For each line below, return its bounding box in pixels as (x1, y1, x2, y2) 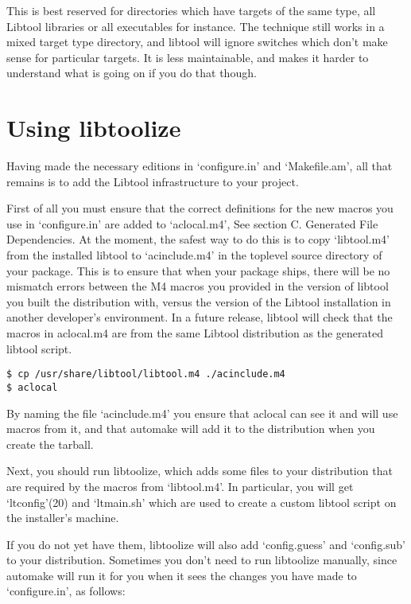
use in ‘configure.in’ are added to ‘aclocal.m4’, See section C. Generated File (6, 215, 378, 232)
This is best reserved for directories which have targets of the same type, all (6, 2, 376, 18)
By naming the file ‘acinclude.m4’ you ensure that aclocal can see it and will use (6, 404, 398, 421)
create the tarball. (6, 435, 94, 452)
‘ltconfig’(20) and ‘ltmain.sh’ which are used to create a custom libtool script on (6, 493, 397, 510)
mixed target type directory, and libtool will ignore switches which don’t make (6, 33, 388, 50)
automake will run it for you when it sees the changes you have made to (6, 567, 357, 583)
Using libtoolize (6, 111, 181, 144)
